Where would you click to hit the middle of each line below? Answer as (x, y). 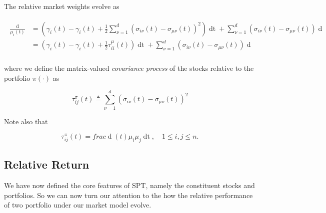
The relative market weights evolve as (62, 6)
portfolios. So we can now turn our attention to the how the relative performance (128, 195)
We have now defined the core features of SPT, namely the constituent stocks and (129, 185)
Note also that (26, 121)
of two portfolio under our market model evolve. (78, 205)
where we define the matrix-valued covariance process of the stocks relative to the (129, 68)
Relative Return (47, 164)
